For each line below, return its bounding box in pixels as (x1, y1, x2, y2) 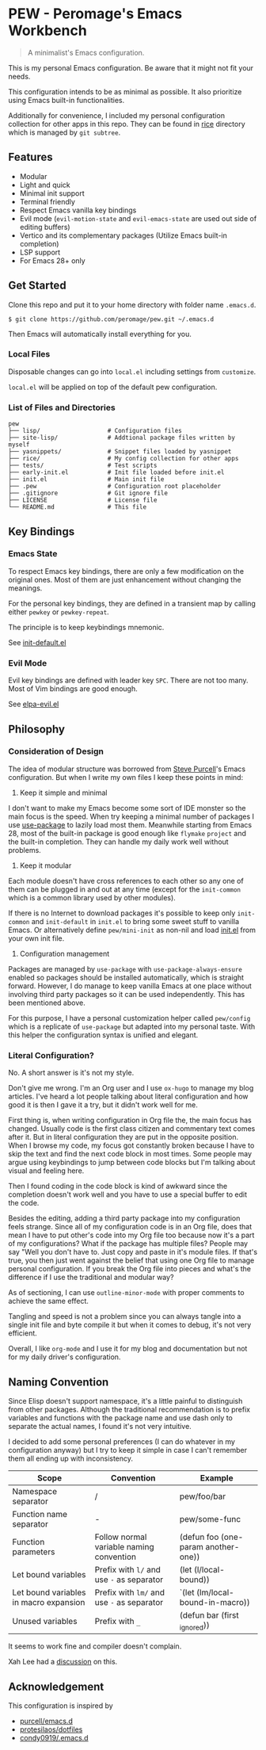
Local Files (8, 349, 51, 360)
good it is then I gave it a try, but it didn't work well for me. (8, 1100, 198, 1110)
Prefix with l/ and (94, 1564, 161, 1575)
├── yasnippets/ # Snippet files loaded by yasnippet (8, 448, 232, 456)
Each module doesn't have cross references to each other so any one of (8, 876, 244, 885)
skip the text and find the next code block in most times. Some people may (8, 1149, 252, 1159)
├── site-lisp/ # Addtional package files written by (8, 434, 236, 442)
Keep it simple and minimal (19, 788, 108, 797)
